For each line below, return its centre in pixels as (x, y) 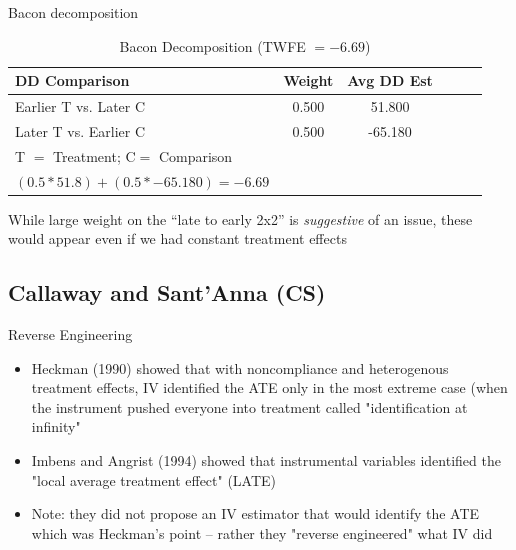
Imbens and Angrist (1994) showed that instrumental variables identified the (266, 460)
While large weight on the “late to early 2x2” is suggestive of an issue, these (240, 218)
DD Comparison (72, 80)
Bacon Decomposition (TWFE (212, 45)
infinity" (56, 426)
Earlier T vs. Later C (80, 106)
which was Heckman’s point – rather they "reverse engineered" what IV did (262, 532)
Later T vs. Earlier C (80, 130)
